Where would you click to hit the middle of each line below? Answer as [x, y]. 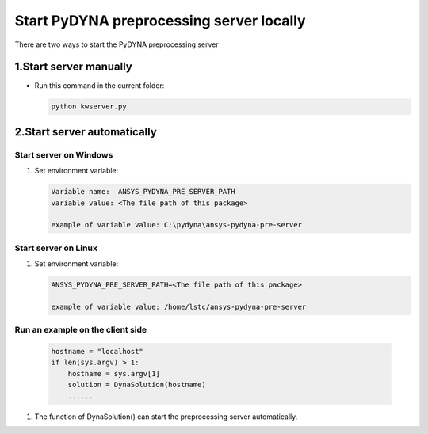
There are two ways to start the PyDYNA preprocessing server [117, 44]
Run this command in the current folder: [99, 86]
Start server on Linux [56, 248]
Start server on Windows [64, 154]
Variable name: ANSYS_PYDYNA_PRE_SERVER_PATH [143, 192]
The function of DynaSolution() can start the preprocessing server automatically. [166, 417]
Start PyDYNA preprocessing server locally [160, 21]
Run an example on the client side [81, 330]
